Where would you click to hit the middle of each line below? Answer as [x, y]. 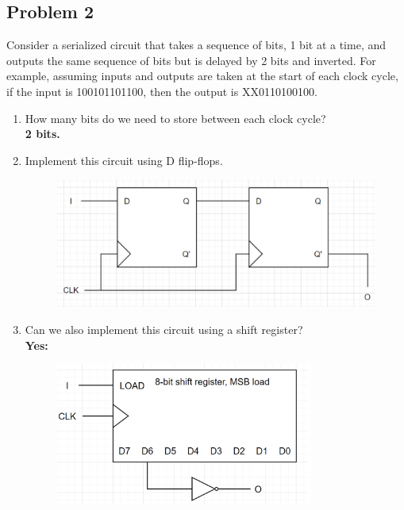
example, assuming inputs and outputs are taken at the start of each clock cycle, [202, 76]
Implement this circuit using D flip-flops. [124, 160]
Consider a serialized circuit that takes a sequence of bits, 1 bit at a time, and [196, 45]
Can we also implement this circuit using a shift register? [164, 329]
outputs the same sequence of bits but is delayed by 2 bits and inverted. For [191, 60]
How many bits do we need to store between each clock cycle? [175, 118]
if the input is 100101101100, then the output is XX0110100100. [162, 91]
